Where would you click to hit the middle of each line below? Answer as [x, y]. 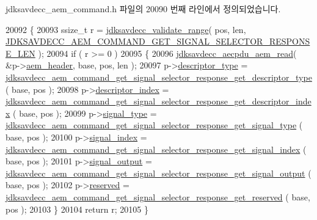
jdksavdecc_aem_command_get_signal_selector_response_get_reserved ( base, [158, 196]
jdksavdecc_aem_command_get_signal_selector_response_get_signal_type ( [154, 125]
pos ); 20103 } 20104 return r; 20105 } [77, 209]
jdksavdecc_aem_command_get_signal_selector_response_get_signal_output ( [158, 173]
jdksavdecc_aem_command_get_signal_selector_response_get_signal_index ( [156, 149]
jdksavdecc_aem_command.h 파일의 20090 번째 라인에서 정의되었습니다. [143, 9]
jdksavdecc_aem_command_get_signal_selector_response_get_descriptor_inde [158, 101]
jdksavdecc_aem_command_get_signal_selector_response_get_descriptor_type [159, 77]
